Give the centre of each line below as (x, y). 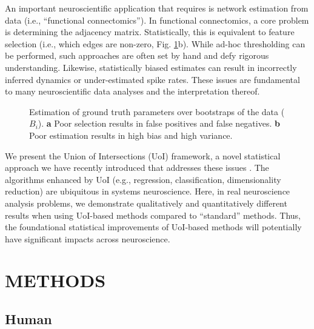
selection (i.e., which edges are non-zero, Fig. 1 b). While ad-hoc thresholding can (155, 43)
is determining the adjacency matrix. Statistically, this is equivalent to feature (150, 32)
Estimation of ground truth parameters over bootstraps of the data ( (157, 111)
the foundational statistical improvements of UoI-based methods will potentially (153, 227)
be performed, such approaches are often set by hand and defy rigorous (137, 55)
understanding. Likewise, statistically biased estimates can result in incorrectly (151, 67)
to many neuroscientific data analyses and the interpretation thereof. (132, 91)
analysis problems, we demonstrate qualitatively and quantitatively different (146, 203)
